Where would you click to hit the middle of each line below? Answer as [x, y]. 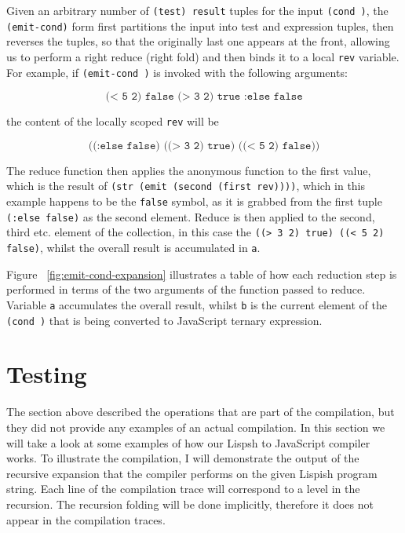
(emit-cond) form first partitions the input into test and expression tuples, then [200, 26]
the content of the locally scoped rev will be [113, 121]
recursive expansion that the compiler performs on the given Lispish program [192, 473]
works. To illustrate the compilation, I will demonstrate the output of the [183, 458]
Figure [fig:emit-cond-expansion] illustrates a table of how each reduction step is [202, 274]
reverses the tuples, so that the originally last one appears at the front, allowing [198, 41]
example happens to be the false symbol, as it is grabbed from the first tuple [194, 201]
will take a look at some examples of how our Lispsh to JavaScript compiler [188, 442]
